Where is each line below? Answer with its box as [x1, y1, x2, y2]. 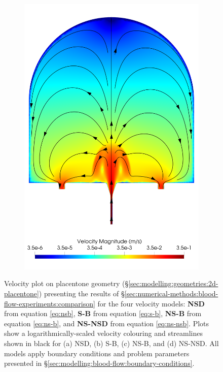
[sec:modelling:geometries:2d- [128, 278, 218, 289]
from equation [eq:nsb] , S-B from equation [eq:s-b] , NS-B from [4, 308, 202, 319]
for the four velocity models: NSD [97, 298, 205, 308]
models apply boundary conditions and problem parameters [4, 348, 190, 358]
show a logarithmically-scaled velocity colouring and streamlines [4, 328, 203, 338]
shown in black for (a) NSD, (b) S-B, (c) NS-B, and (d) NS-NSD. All [4, 338, 219, 349]
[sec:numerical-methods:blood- [124, 288, 218, 299]
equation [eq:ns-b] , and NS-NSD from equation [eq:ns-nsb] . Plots [4, 318, 209, 328]
